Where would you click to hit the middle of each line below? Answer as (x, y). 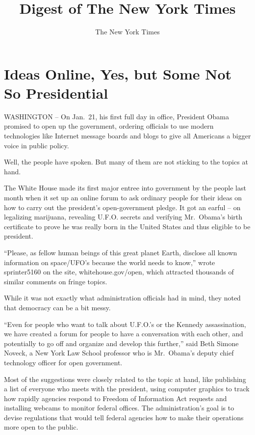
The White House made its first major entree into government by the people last (125, 188)
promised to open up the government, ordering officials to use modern (109, 126)
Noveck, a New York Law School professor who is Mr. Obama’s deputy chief (119, 353)
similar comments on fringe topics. (56, 281)
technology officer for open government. (63, 362)
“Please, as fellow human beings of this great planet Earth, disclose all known (121, 252)
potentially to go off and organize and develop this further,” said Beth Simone (121, 343)
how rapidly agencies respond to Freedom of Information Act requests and (115, 398)
